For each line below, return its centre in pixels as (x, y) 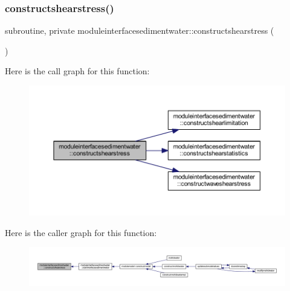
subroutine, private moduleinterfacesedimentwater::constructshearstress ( (140, 30)
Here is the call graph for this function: (77, 71)
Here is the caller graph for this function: (81, 232)
